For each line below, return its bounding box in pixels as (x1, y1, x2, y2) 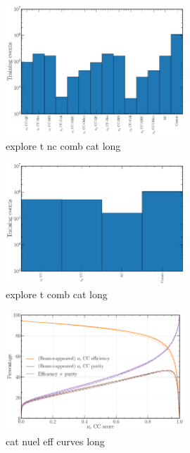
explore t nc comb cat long (6, 138, 121, 153)
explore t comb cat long (6, 287, 108, 302)
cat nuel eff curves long (6, 434, 105, 449)
